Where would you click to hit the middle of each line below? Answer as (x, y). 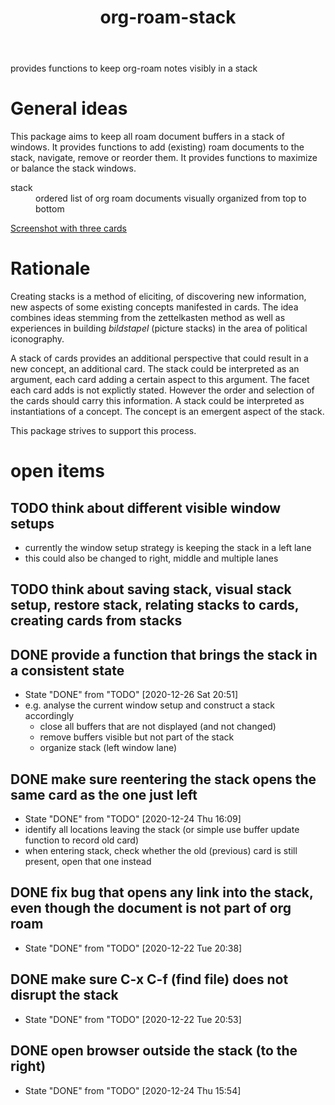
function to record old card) (82, 840)
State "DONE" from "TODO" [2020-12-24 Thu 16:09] (133, 819)
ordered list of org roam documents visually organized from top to (171, 198)
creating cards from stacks (96, 621)
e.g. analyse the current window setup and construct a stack (149, 705)
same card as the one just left (104, 794)
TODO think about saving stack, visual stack (151, 589)
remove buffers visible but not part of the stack (137, 737)
